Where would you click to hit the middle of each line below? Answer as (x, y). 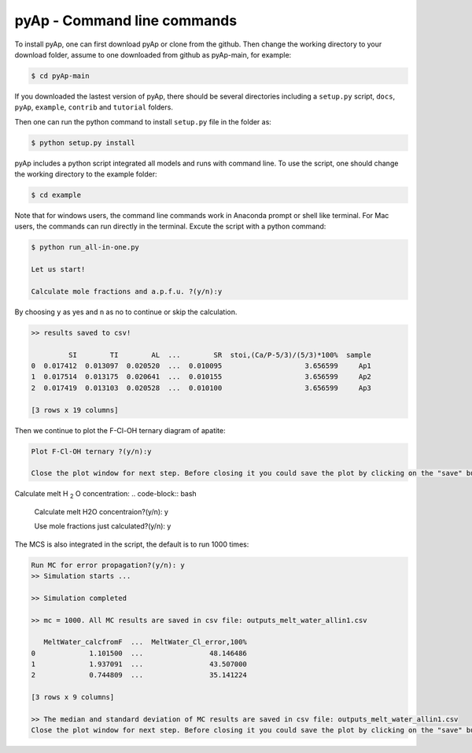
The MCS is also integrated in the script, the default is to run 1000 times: (132, 544)
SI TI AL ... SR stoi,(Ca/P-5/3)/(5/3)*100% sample (219, 355)
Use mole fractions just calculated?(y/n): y (103, 526)
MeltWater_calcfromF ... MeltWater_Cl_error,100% (145, 642)
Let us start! (58, 269)
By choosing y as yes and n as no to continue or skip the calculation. (126, 312)
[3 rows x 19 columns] (75, 410)
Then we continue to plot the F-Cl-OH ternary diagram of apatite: (120, 430)
